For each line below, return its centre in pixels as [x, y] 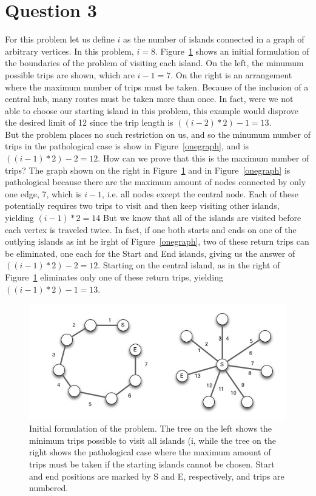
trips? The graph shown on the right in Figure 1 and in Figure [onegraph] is [148, 170]
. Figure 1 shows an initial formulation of [232, 51]
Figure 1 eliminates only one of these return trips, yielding [114, 277]
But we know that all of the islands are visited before [202, 218]
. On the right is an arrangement [231, 74]
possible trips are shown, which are [70, 74]
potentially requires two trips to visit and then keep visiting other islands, [142, 206]
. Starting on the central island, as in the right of [189, 265]
